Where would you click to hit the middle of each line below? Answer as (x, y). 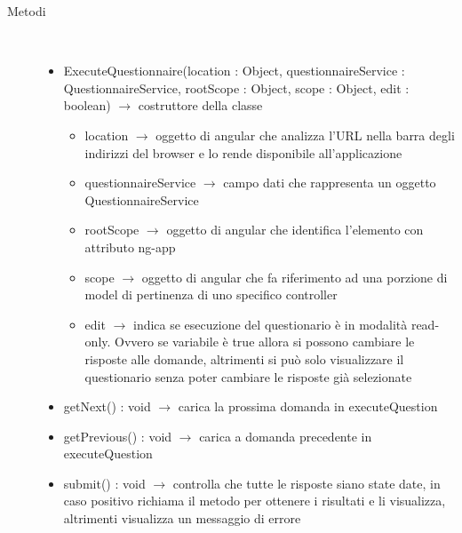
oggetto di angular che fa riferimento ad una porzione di (295, 277)
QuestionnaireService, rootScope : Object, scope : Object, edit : (236, 88)
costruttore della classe (200, 105)
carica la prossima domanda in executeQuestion (308, 406)
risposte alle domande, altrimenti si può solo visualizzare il (244, 358)
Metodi (27, 11)
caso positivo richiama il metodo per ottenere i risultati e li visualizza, (255, 501)
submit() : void (104, 483)
